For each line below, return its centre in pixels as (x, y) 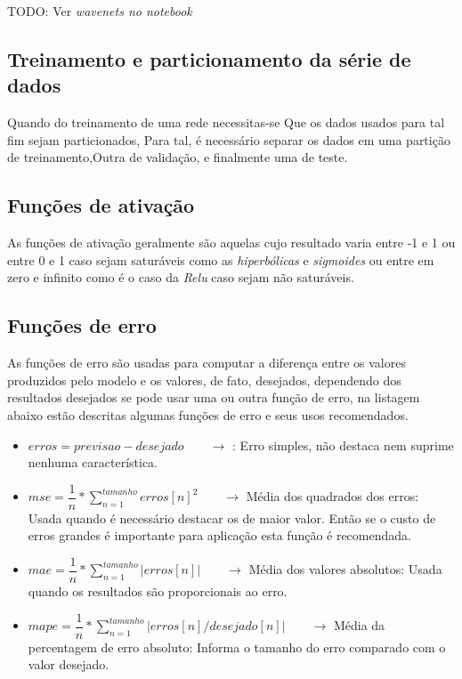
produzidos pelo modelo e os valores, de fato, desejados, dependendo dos (204, 380)
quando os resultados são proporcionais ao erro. (158, 591)
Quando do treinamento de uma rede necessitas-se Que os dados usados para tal (226, 122)
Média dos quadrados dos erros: (332, 496)
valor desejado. (69, 664)
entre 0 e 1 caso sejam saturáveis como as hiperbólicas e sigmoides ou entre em (221, 259)
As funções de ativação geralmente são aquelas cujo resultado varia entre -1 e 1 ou (231, 242)
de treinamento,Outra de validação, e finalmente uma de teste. (178, 157)
